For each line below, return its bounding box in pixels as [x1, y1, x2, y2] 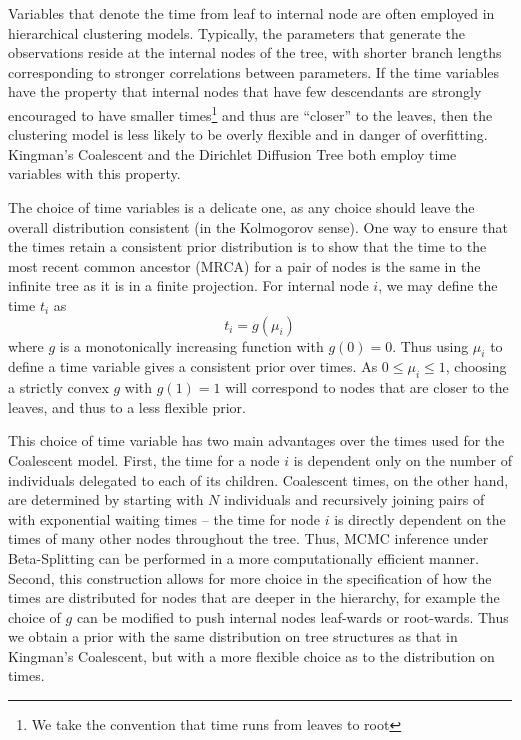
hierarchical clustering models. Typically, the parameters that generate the [8, 22, 466, 43]
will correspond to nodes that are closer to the [225, 377, 509, 398]
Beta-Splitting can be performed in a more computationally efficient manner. [8, 547, 479, 568]
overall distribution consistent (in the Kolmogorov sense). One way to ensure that [8, 216, 508, 237]
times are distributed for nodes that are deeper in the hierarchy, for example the [8, 587, 500, 608]
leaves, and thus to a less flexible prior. [8, 396, 246, 417]
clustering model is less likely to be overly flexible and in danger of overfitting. [8, 124, 488, 145]
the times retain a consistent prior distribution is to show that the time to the [8, 236, 487, 257]
